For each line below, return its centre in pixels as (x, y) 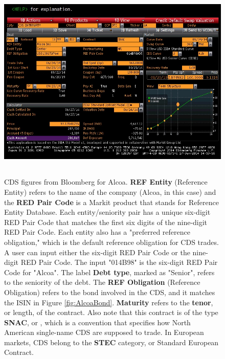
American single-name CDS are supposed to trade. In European (104, 332)
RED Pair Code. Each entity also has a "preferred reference (97, 232)
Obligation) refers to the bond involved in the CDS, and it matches (110, 292)
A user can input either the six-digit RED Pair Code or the (97, 252)
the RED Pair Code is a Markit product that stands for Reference (111, 202)
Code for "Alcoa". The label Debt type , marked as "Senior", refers (109, 272)
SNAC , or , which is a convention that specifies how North (97, 322)
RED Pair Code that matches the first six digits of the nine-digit (106, 222)
